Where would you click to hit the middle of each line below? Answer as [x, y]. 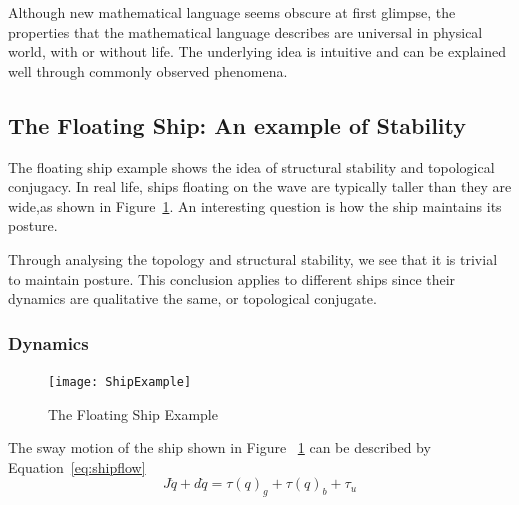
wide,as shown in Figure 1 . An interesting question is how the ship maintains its [255, 205]
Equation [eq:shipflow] [77, 466]
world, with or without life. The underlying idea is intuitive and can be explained [257, 51]
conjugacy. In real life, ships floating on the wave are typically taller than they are [260, 186]
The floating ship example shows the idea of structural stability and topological [251, 166]
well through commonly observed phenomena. [148, 70]
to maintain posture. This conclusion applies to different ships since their [232, 278]
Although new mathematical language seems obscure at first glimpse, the [232, 12]
